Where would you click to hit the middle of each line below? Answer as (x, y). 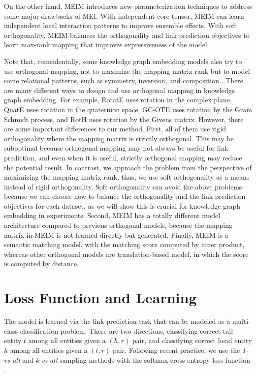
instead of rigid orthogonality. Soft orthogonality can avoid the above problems (123, 186)
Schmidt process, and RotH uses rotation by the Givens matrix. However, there (124, 119)
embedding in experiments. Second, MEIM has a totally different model (112, 215)
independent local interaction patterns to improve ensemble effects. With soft (120, 25)
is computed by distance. (41, 264)
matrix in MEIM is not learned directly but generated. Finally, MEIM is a (116, 235)
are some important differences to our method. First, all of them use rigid (115, 129)
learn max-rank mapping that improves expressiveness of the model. (107, 45)
